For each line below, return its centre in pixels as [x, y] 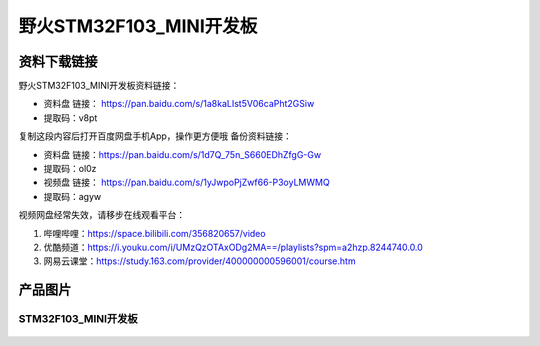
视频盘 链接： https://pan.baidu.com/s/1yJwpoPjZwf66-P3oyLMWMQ [186, 182]
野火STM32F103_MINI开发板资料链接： [99, 86]
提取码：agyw [72, 196]
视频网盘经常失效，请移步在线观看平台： [101, 215]
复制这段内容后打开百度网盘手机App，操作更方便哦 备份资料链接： [155, 136]
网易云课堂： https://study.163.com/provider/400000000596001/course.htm [199, 261]
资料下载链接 [58, 61]
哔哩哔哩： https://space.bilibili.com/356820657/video [154, 233]
